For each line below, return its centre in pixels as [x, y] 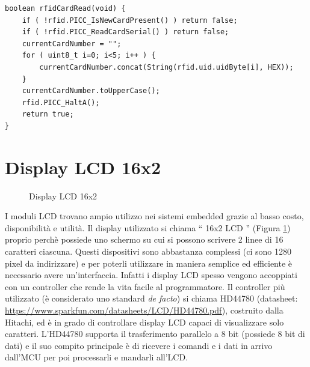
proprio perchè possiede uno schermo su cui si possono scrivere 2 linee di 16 [144, 239]
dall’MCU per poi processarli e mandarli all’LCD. [97, 357]
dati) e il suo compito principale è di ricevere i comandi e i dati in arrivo [139, 345]
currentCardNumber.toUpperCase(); [91, 91]
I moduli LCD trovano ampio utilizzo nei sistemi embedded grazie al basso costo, [154, 216]
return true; [48, 114]
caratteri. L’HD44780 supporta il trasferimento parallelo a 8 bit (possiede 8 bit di [155, 334]
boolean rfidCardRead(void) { [65, 8]
